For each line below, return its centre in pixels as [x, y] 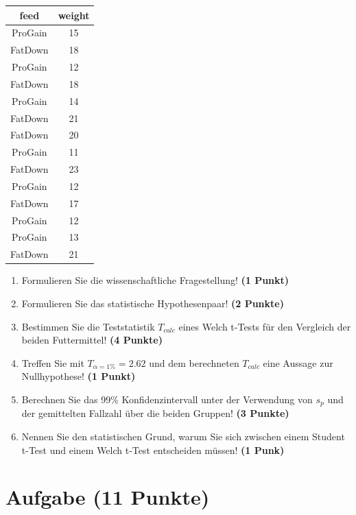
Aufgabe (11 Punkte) [108, 497]
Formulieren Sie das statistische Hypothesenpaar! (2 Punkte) [153, 303]
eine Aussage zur [298, 362]
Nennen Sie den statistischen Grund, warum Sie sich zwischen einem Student [183, 436]
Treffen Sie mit [53, 362]
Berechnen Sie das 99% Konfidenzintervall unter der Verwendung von [167, 399]
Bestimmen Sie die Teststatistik [88, 326]
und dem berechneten [194, 362]
